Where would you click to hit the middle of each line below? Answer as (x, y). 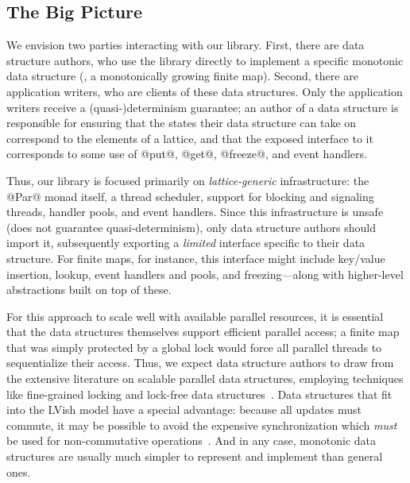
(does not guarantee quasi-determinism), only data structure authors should (191, 227)
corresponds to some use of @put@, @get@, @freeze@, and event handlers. (187, 154)
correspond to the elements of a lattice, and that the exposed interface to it (190, 138)
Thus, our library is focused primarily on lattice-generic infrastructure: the (188, 180)
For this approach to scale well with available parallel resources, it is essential (195, 316)
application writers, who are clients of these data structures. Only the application (205, 91)
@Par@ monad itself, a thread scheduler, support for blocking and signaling (190, 196)
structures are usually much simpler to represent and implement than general (195, 456)
